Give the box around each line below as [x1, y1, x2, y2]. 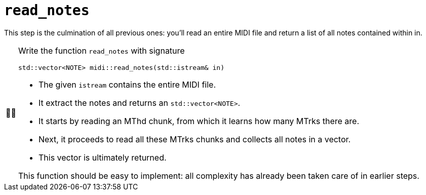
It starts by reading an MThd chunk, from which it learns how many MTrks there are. [38, 115, 360, 126]
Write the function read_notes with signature [18, 45, 185, 56]
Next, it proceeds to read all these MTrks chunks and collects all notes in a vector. [38, 134, 351, 144]
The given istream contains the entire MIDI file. [38, 79, 216, 90]
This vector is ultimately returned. [38, 152, 167, 163]
